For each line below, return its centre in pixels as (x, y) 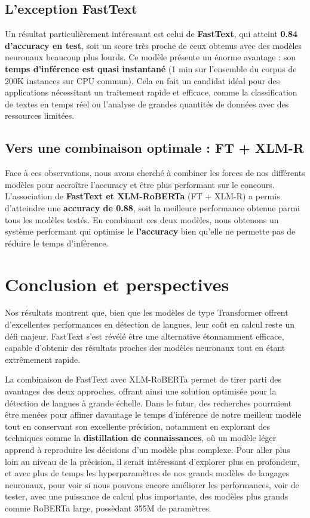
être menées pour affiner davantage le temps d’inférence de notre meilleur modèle (153, 414)
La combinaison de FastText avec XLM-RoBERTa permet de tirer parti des (143, 379)
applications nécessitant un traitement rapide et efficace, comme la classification (151, 92)
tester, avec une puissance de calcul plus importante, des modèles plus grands (147, 496)
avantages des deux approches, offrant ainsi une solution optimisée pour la (141, 391)
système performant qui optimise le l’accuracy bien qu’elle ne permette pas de (150, 231)
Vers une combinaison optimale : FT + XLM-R (154, 148)
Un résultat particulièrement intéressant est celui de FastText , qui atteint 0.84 (151, 34)
